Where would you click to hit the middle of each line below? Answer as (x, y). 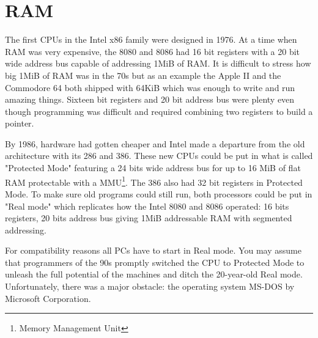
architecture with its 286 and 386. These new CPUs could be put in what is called (159, 156)
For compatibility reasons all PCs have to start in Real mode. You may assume (153, 250)
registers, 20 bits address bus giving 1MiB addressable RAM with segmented (149, 218)
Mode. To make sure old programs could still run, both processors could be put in (159, 193)
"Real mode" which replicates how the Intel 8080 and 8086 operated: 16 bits (147, 206)
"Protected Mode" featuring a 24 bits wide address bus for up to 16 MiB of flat (153, 168)
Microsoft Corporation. (48, 298)
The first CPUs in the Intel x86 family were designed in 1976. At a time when (151, 39)
